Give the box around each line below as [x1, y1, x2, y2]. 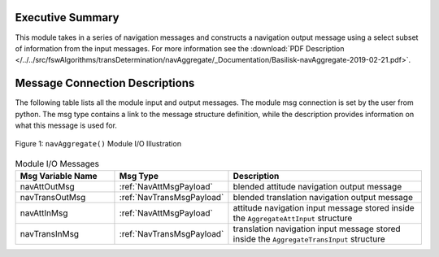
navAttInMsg [20, 207, 68, 219]
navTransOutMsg [20, 192, 86, 203]
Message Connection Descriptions [15, 76, 195, 90]
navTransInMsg [20, 229, 80, 240]
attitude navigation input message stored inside [233, 203, 415, 214]
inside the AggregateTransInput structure [233, 233, 385, 245]
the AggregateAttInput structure [233, 212, 353, 224]
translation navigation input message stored [233, 224, 402, 235]
